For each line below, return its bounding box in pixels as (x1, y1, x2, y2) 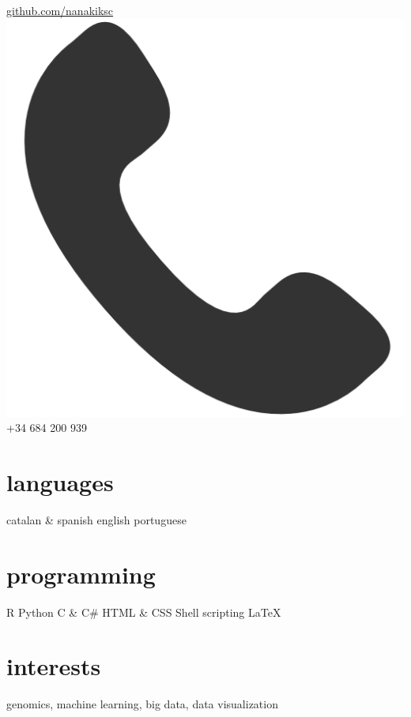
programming (6, 557, 156, 590)
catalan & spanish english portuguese (6, 511, 187, 527)
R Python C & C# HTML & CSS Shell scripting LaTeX (6, 603, 281, 620)
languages (6, 465, 114, 497)
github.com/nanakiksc (6, 2, 114, 18)
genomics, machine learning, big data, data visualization (6, 696, 278, 712)
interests (6, 650, 101, 682)
